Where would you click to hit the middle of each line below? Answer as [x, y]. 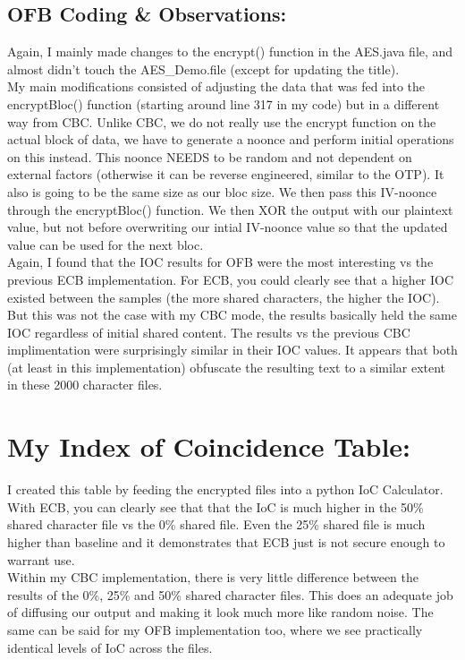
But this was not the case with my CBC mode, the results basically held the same [232, 315]
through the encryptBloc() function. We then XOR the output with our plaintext [230, 209]
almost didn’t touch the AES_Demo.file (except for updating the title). [203, 69]
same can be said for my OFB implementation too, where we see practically [215, 629]
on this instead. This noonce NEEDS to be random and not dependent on [210, 156]
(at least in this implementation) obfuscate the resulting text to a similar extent [227, 367]
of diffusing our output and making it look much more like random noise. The [220, 612]
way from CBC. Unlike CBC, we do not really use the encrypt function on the [222, 121]
